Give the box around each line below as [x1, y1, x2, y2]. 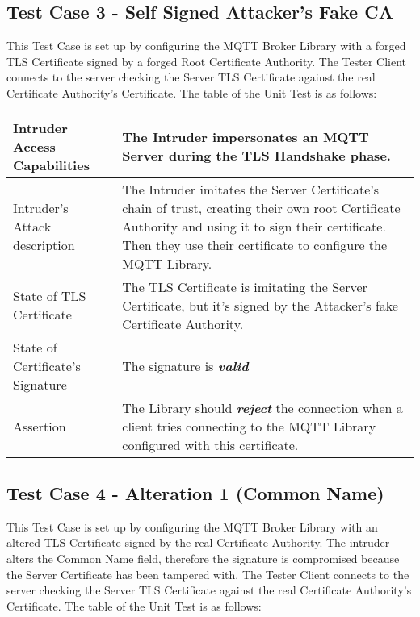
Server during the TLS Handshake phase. [122, 146, 391, 165]
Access [13, 136, 56, 156]
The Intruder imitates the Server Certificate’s [122, 179, 380, 198]
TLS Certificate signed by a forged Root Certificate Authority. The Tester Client [6, 52, 406, 69]
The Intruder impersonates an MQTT [122, 127, 369, 147]
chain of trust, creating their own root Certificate [122, 198, 401, 217]
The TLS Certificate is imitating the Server [122, 277, 367, 296]
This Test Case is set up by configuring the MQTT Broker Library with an [6, 518, 378, 535]
